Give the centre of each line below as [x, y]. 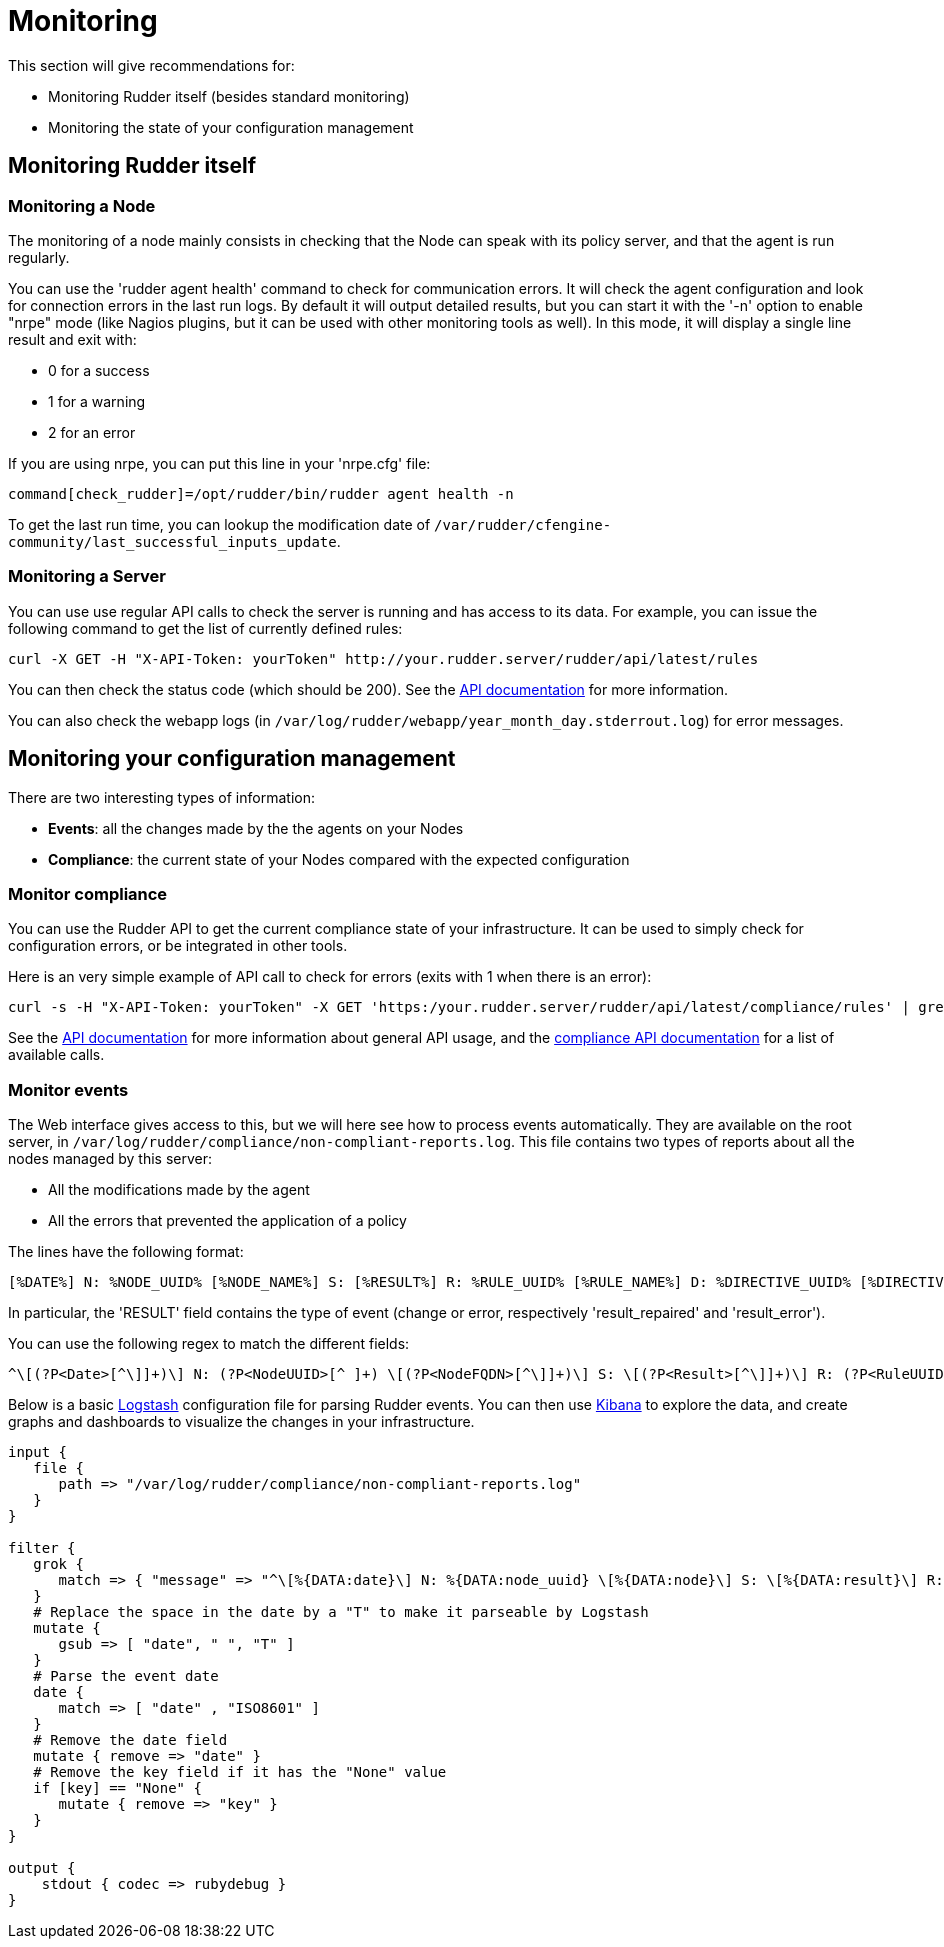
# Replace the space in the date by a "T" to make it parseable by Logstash [341, 1612]
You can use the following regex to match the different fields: [209, 1344]
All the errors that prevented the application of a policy [227, 1221]
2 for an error [92, 432]
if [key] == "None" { [117, 1788]
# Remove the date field [130, 1740]
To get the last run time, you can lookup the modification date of [219, 524]
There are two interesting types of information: [161, 797]
